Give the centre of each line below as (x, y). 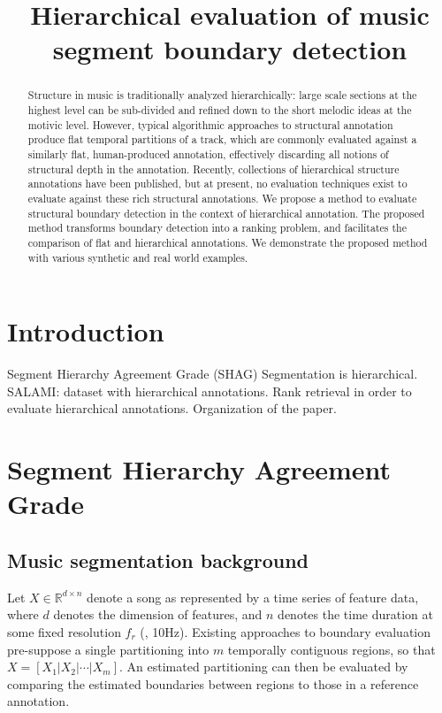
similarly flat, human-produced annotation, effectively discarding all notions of (208, 153)
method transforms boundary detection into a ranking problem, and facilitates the (217, 228)
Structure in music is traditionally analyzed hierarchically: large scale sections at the (222, 95)
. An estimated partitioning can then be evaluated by (264, 667)
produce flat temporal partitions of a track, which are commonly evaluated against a (222, 139)
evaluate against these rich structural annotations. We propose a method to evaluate (222, 198)
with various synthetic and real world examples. (138, 257)
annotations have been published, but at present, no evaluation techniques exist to (217, 184)
